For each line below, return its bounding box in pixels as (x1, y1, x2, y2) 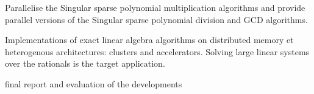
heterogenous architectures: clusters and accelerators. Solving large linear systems (5, 45, 310, 58)
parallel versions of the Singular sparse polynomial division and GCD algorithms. (5, 13, 308, 25)
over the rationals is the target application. (5, 57, 165, 70)
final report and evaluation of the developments (5, 77, 182, 90)
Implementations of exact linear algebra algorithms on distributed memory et (5, 33, 294, 46)
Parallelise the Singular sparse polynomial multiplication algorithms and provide (5, 1, 305, 13)
